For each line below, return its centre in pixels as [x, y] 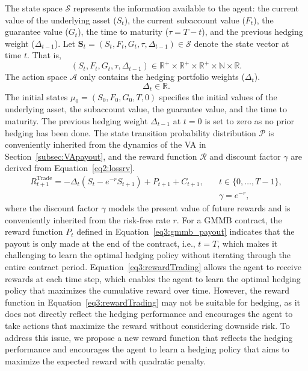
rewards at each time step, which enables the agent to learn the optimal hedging [153, 278]
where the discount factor [52, 208]
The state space [34, 8]
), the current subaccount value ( [185, 20]
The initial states [36, 96]
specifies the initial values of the [218, 96]
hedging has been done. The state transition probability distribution [131, 132]
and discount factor [245, 156]
